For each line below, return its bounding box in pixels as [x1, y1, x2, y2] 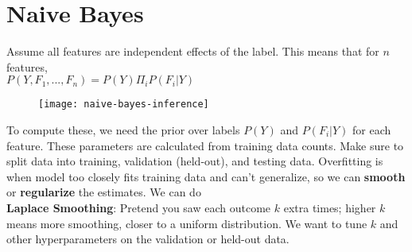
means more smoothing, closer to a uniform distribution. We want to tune [6, 215, 367, 231]
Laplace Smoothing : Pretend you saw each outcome [6, 199, 271, 215]
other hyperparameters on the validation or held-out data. [6, 231, 290, 247]
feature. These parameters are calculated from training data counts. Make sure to [6, 137, 404, 153]
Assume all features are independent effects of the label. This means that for [6, 43, 379, 60]
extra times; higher [283, 199, 376, 215]
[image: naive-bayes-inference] [38, 99, 209, 110]
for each [352, 121, 391, 138]
